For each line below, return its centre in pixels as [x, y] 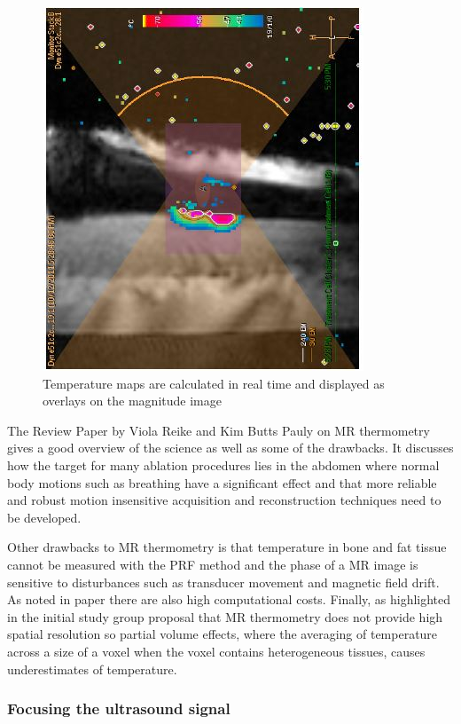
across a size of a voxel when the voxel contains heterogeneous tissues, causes [216, 651]
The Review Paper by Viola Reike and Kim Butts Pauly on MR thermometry [219, 430]
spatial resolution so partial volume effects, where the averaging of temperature [223, 634]
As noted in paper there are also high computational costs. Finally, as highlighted [229, 599]
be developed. [44, 517]
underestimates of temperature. [92, 669]
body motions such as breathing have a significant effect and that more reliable [222, 482]
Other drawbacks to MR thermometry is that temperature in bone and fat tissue [227, 547]
